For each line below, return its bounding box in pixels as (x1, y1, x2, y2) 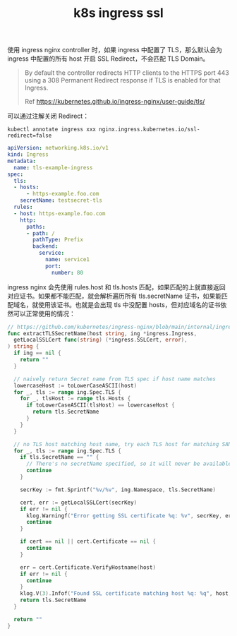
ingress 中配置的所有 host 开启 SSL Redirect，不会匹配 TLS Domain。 (7, 54, 209, 63)
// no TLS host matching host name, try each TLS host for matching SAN (13, 440, 232, 448)
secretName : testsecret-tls (20, 197, 102, 204)
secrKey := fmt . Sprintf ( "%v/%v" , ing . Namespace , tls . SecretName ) (20, 486, 217, 493)
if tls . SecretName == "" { (20, 454, 99, 461)
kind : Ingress (7, 151, 49, 158)
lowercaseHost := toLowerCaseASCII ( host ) (13, 382, 138, 389)
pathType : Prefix (32, 236, 83, 244)
